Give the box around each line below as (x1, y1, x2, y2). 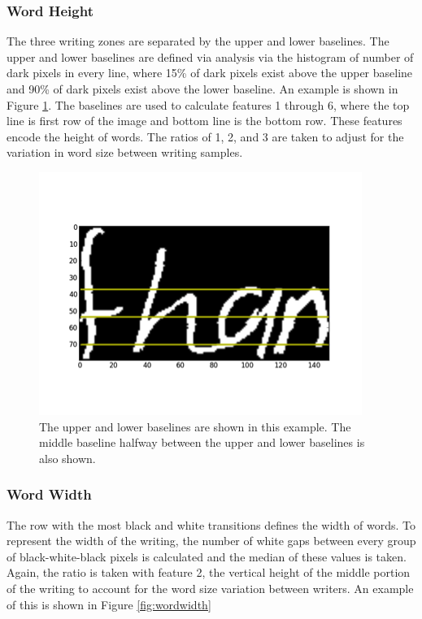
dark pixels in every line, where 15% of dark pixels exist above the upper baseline (7, 64, 413, 81)
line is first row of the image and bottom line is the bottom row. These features (7, 112, 402, 129)
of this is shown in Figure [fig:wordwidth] (7, 595, 211, 613)
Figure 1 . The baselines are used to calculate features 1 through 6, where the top (7, 96, 410, 113)
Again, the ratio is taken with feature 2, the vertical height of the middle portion (7, 564, 411, 581)
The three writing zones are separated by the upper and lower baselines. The (7, 32, 389, 50)
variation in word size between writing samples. (7, 144, 243, 161)
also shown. (39, 449, 96, 466)
